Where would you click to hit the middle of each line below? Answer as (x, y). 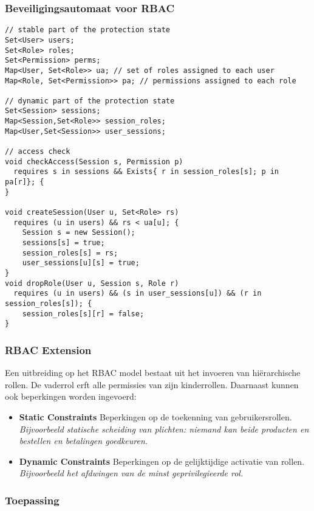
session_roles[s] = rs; (70, 253)
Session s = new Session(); (79, 233)
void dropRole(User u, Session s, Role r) (92, 283)
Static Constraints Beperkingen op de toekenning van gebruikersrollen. (155, 416)
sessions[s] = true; (63, 243)
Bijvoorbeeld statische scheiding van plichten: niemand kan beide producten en (164, 429)
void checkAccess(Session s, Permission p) (94, 162)
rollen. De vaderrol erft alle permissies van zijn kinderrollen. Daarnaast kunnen (152, 384)
